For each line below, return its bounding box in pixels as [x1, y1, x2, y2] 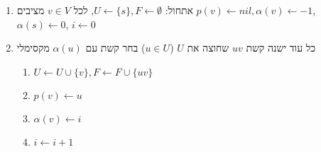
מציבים [16, 3, 45, 17]
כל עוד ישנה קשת [246, 40, 316, 55]
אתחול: [165, 3, 193, 17]
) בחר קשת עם [85, 40, 146, 55]
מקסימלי [16, 40, 50, 55]
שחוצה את [187, 40, 229, 55]
